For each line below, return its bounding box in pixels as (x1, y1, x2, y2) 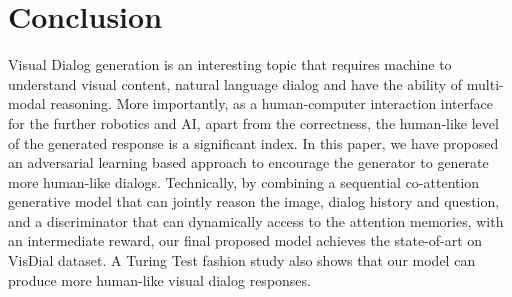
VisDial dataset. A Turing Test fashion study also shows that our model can (8, 250, 476, 271)
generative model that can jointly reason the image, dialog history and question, (8, 191, 500, 212)
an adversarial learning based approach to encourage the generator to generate (8, 152, 489, 173)
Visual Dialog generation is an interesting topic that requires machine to (8, 54, 452, 75)
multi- (466, 73, 504, 94)
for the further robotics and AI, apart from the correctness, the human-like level (8, 112, 499, 133)
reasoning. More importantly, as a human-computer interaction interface (50, 93, 493, 114)
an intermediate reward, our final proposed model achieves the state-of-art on (8, 230, 483, 251)
